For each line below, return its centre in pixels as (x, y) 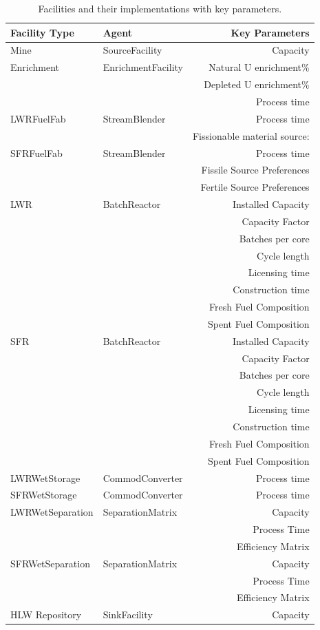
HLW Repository (46, 615)
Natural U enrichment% (259, 67)
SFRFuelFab (36, 153)
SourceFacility (132, 50)
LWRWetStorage (45, 477)
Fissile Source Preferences (255, 170)
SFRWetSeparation (50, 563)
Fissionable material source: (251, 135)
